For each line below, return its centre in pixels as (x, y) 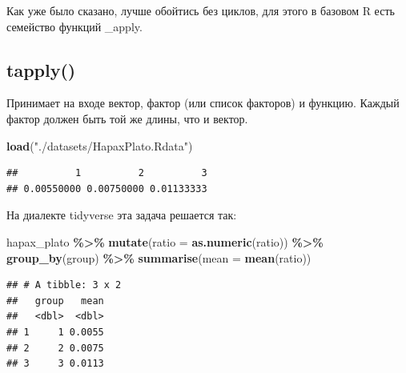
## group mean (55, 301)
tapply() (41, 69)
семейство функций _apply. (74, 26)
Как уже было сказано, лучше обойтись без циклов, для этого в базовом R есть (201, 10)
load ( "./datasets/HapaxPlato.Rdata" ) (100, 145)
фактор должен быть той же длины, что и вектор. (127, 118)
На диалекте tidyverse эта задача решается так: (122, 215)
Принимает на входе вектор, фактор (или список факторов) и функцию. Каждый (203, 103)
